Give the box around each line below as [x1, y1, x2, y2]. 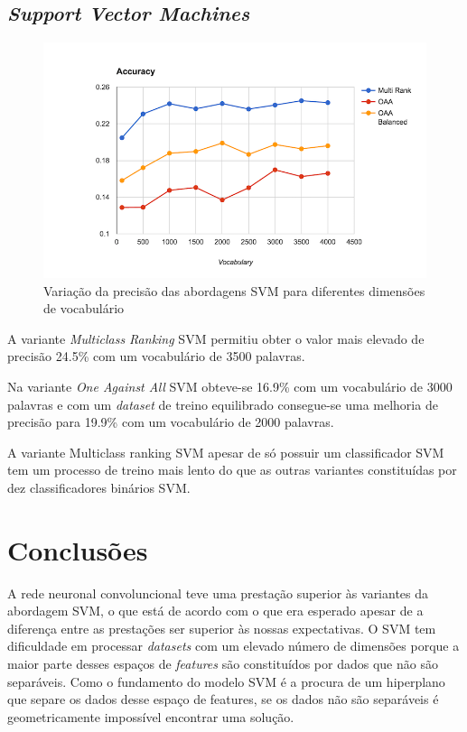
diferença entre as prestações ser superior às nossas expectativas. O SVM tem [7, 618, 436, 637]
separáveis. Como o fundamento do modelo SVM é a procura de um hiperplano [7, 672, 445, 690]
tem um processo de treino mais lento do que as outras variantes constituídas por [7, 460, 457, 479]
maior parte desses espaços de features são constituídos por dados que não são [7, 653, 438, 672]
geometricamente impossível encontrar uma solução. [7, 707, 294, 726]
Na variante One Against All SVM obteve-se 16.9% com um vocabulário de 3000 [7, 376, 453, 395]
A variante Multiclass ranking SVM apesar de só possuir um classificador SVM [7, 442, 444, 461]
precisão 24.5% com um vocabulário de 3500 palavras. [7, 347, 305, 366]
